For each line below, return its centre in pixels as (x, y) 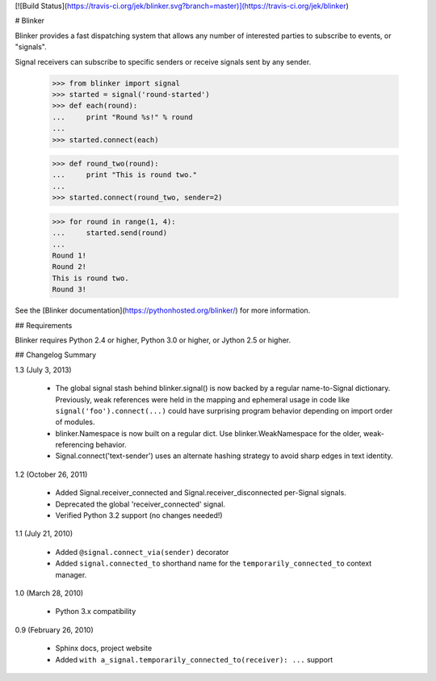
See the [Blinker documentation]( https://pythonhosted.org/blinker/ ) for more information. (163, 310)
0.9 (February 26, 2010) (55, 629)
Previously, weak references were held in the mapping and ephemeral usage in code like (203, 399)
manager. (71, 574)
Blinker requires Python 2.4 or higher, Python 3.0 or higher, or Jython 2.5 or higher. (153, 340)
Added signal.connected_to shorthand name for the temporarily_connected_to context (214, 563)
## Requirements (44, 325)
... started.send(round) (110, 233)
